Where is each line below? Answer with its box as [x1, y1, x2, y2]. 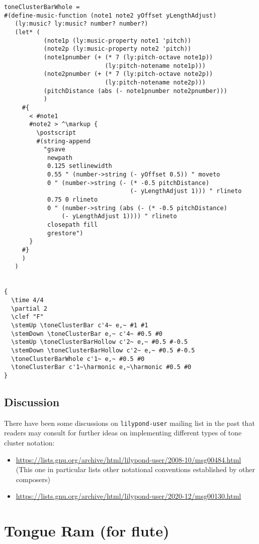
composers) [16, 474, 51, 484]
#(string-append [36, 137, 91, 145]
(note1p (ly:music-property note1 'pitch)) [43, 37, 192, 44]
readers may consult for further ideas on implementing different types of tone [4, 427, 242, 438]
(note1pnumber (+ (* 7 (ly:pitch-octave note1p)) [43, 53, 213, 61]
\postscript [36, 129, 76, 136]
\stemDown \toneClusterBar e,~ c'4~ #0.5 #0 [11, 330, 162, 337]
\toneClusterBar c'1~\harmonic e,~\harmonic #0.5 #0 [11, 364, 192, 371]
